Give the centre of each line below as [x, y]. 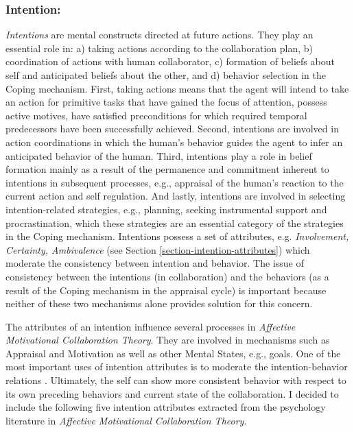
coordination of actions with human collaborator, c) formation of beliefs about [170, 61]
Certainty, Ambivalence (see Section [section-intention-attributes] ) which [158, 249]
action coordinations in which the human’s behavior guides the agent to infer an [174, 142]
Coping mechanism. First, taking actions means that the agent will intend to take [177, 88]
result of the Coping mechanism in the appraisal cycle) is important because [166, 290]
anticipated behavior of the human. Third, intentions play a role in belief [159, 155]
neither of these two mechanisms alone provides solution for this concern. [159, 303]
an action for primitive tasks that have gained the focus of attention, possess [166, 102]
